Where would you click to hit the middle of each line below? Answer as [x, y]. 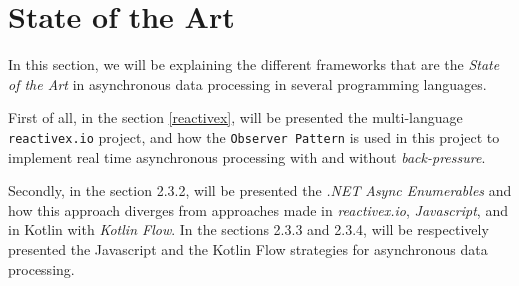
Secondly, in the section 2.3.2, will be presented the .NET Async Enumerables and [260, 190]
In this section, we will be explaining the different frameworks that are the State [254, 64]
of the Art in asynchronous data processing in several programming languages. [247, 83]
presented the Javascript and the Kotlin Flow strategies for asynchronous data [248, 248]
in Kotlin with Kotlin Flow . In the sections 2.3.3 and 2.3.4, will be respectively [248, 229]
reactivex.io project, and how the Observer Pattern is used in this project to [254, 136]
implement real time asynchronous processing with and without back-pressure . [247, 156]
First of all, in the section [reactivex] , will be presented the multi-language [235, 117]
